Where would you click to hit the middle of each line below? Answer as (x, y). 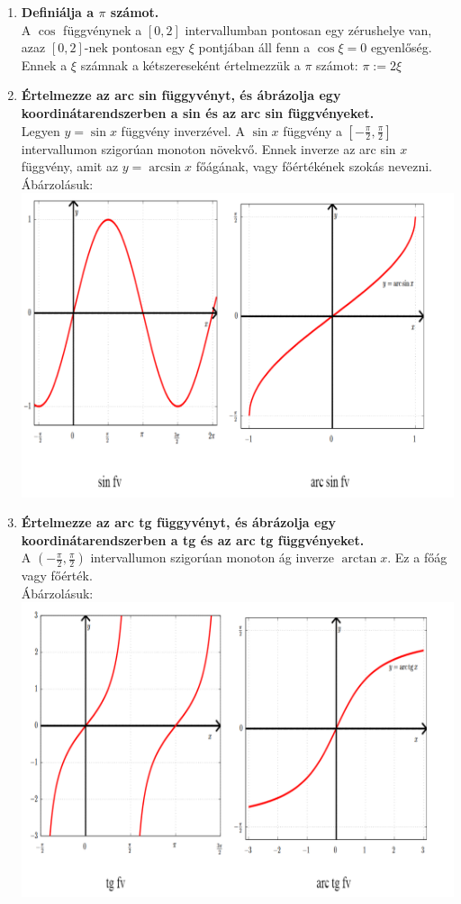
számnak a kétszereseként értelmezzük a (190, 64)
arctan (359, 559)
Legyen (41, 130)
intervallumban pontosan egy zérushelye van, (308, 29)
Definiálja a (58, 12)
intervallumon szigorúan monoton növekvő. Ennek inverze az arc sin (208, 148)
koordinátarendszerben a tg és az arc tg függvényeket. (193, 539)
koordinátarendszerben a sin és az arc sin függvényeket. (198, 112)
